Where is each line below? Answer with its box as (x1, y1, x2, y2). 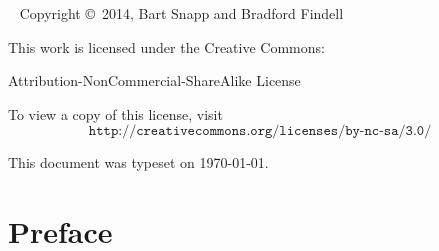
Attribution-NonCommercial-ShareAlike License (8, 70, 301, 91)
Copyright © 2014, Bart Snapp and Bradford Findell (19, 3, 344, 23)
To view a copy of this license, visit (8, 103, 223, 124)
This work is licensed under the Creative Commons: (8, 36, 325, 57)
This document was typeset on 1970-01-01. (8, 152, 269, 173)
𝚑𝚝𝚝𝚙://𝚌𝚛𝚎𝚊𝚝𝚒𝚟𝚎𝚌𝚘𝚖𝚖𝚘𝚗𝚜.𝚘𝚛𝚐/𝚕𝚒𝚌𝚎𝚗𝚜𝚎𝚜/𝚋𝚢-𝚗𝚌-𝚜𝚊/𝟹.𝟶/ (88, 124, 432, 139)
